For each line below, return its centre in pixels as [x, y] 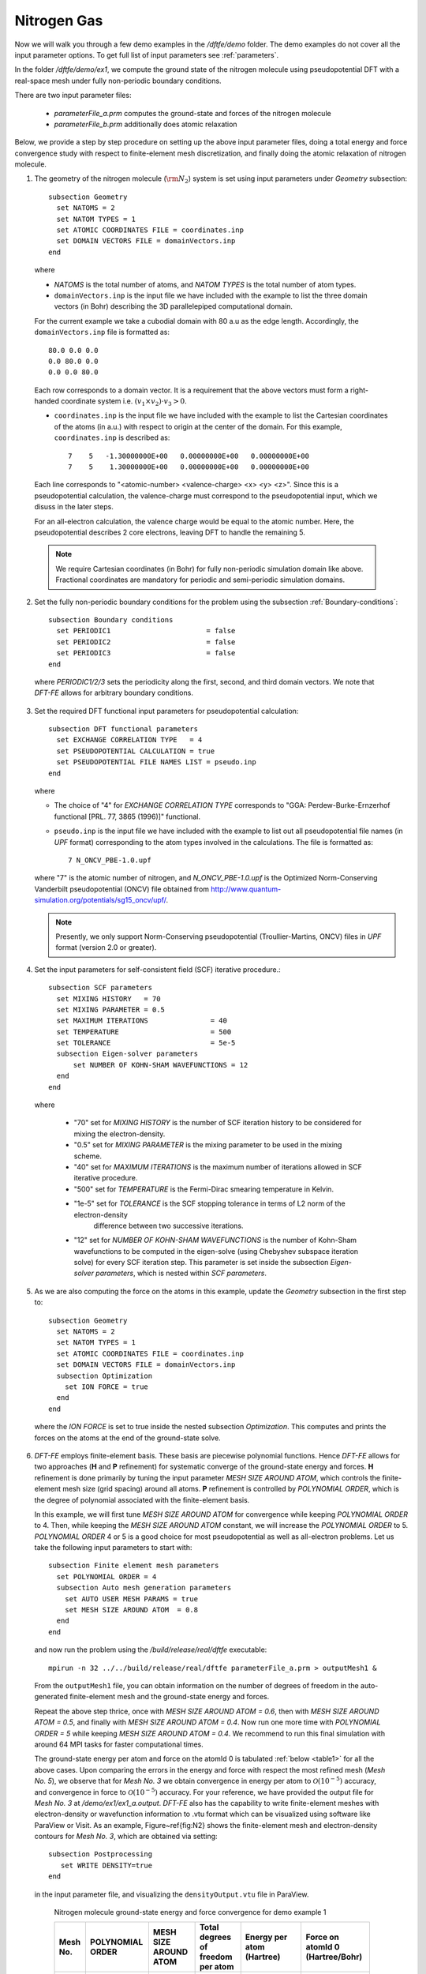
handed [47, 401]
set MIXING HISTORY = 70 [108, 998]
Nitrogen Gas [59, 21]
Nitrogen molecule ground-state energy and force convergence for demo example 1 [190, 1912]
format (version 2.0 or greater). [106, 948]
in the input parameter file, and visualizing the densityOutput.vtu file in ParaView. [172, 1894]
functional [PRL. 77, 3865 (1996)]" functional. [127, 816]
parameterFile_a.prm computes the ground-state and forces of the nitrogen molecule [192, 113]
